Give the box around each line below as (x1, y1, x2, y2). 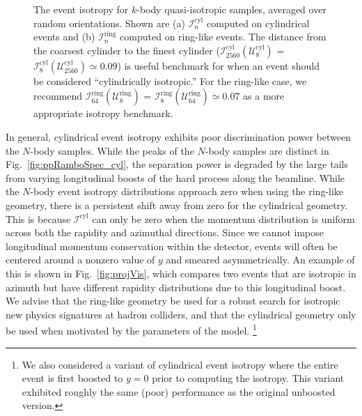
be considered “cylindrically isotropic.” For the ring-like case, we (33, 73, 307, 88)
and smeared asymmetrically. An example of (166, 252, 355, 267)
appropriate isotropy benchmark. (33, 106, 173, 121)
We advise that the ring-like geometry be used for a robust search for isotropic (6, 293, 340, 308)
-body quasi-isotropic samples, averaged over (136, 2, 326, 16)
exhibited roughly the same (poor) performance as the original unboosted (22, 384, 336, 399)
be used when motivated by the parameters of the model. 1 (6, 321, 257, 337)
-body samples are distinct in (205, 143, 329, 157)
